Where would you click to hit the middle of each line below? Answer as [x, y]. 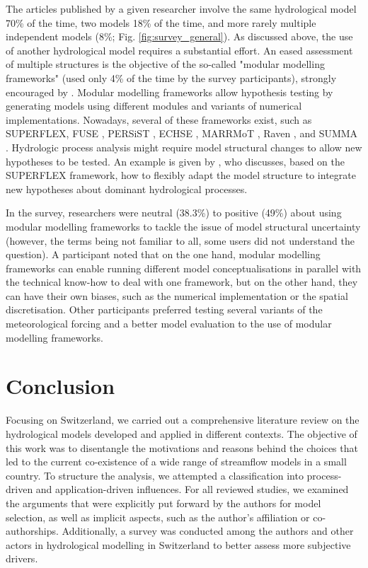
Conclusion [61, 386]
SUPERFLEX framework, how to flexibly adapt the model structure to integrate [181, 175]
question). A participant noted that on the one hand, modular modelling [163, 254]
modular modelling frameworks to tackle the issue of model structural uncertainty [183, 226]
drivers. [22, 558]
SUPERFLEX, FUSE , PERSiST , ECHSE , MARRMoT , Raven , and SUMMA [182, 133]
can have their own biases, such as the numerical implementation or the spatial [177, 295]
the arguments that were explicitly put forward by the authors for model [163, 503]
